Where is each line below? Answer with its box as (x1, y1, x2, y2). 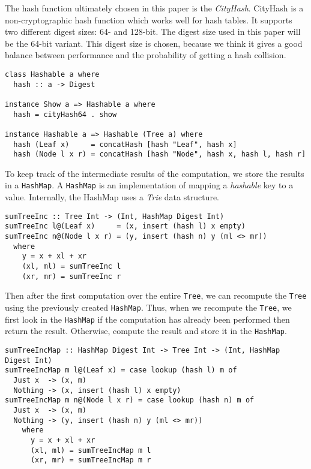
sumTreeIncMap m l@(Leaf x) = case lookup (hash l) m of (5, 366, 237, 375)
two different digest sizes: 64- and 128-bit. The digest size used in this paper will (5, 25, 301, 38)
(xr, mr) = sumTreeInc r (22, 272, 121, 281)
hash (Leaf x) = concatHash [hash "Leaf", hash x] (13, 140, 237, 149)
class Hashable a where (5, 70, 100, 79)
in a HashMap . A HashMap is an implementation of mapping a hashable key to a (5, 179, 294, 191)
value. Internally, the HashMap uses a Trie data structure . (5, 191, 220, 203)
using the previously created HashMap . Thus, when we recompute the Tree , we (5, 300, 292, 313)
